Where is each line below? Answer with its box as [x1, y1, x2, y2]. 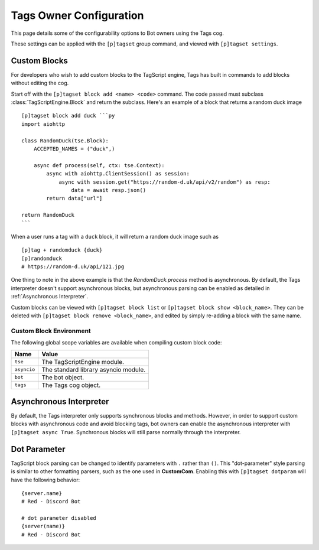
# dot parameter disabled [21, 515, 97, 522]
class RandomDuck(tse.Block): [21, 137, 109, 144]
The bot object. [41, 373, 84, 381]
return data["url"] [46, 195, 103, 202]
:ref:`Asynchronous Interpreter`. [11, 293, 89, 300]
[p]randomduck [21, 255, 62, 262]
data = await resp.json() [71, 187, 147, 193]
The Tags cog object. [41, 381, 101, 389]
